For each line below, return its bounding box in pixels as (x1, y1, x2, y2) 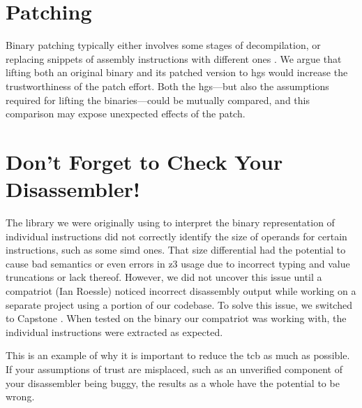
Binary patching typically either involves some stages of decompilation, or (6, 38, 321, 52)
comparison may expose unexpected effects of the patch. (6, 106, 246, 121)
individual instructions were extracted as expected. (6, 324, 223, 339)
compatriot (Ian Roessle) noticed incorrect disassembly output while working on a (6, 283, 356, 298)
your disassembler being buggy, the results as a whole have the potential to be (6, 375, 340, 390)
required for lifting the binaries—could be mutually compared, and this (6, 92, 310, 107)
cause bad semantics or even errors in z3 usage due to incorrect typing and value (6, 256, 350, 270)
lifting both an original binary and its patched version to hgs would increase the (6, 65, 348, 80)
